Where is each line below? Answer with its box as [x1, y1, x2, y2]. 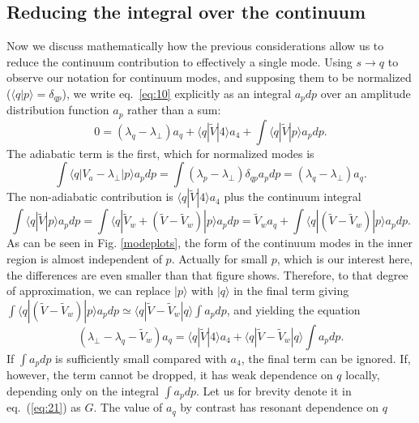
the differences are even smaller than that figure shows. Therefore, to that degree [6, 266, 408, 283]
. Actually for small [171, 250, 267, 267]
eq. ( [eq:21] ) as [6, 399, 81, 416]
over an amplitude [320, 84, 411, 101]
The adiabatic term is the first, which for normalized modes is [6, 144, 314, 161]
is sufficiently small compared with [55, 349, 227, 366]
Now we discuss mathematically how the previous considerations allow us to [6, 37, 384, 54]
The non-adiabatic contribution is [6, 188, 173, 205]
